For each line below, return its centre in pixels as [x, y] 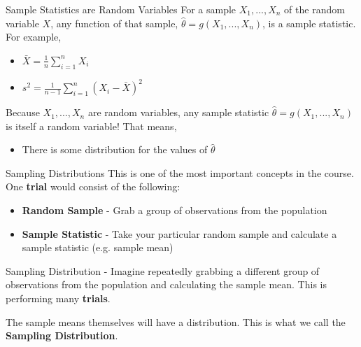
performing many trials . [58, 298]
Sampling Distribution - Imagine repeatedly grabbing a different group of [163, 270]
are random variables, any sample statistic [178, 112]
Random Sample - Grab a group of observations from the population [175, 210]
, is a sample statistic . [309, 23]
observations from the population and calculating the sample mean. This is [166, 284]
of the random [314, 9]
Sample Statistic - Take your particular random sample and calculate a [179, 233]
